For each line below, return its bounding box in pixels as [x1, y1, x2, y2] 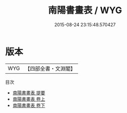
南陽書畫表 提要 [12, 89, 46, 96]
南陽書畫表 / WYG [48, 5, 122, 16]
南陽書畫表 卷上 [12, 96, 46, 102]
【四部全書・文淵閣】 [25, 65, 76, 72]
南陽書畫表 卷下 [12, 102, 46, 108]
